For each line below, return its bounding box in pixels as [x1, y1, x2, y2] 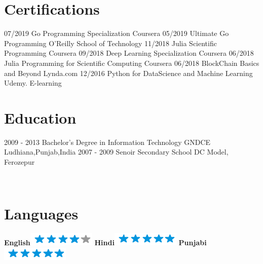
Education [4, 107, 77, 128]
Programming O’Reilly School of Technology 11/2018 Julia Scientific [4, 37, 217, 48]
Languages [4, 203, 79, 224]
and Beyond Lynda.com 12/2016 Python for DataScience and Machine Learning [4, 67, 253, 78]
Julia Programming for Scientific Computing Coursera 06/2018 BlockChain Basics [4, 57, 259, 68]
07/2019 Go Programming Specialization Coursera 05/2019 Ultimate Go [4, 28, 229, 39]
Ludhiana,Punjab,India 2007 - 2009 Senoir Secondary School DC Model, [4, 146, 229, 157]
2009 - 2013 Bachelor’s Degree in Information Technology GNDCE [4, 136, 211, 147]
